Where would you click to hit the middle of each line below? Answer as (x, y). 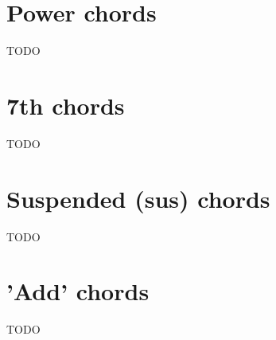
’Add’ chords (78, 291)
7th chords (66, 105)
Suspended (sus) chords (138, 198)
